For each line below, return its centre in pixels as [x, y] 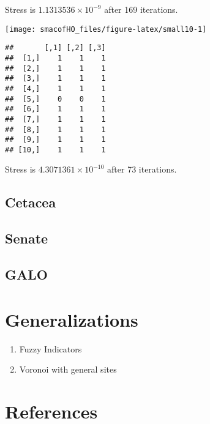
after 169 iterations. [141, 9]
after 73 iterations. [142, 169]
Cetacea [31, 202]
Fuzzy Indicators [51, 348]
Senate [27, 238]
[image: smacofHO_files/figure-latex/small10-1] [106, 29]
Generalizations [72, 319]
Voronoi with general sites [68, 369]
